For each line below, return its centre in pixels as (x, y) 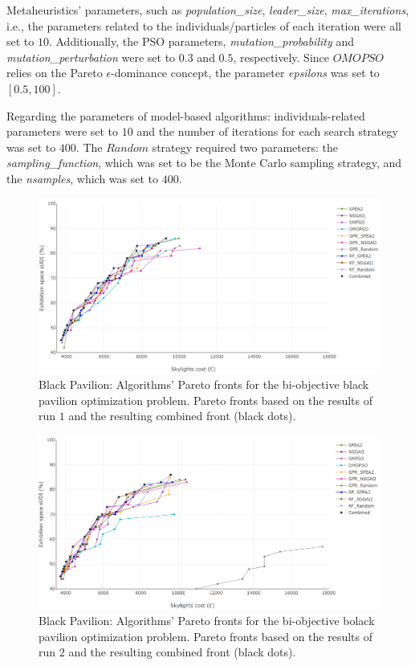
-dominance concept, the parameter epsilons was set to (245, 73)
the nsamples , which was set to (83, 178)
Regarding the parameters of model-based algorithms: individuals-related (186, 115)
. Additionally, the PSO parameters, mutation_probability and (201, 41)
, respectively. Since (281, 57)
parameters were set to (63, 131)
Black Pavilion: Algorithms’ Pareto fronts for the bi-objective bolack (207, 621)
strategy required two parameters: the (245, 147)
